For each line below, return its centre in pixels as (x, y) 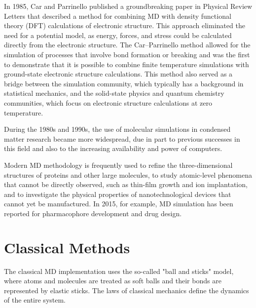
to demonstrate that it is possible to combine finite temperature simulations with (127, 64)
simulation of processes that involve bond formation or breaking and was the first (127, 54)
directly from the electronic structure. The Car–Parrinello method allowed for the (127, 45)
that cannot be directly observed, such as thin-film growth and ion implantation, (126, 184)
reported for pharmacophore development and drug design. (93, 213)
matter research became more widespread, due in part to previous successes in (122, 138)
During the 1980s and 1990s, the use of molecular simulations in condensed (117, 129)
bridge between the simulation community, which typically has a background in (124, 83)
